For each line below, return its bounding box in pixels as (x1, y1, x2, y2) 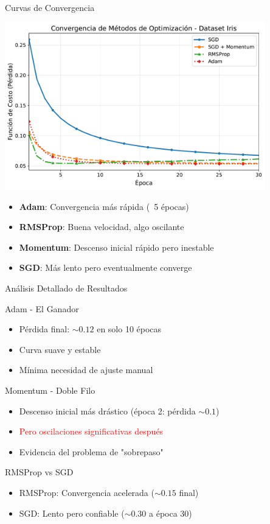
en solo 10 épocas (97, 323, 162, 335)
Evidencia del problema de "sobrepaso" (19, 445, 164, 458)
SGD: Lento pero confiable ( (19, 506, 125, 519)
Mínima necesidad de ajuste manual (19, 363, 153, 376)
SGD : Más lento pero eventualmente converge (19, 261, 192, 274)
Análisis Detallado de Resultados (5, 282, 128, 294)
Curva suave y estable (19, 343, 101, 355)
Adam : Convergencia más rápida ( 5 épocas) (19, 200, 189, 212)
